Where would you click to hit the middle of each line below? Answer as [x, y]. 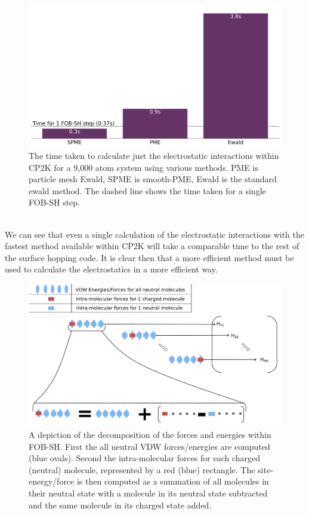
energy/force [52, 481]
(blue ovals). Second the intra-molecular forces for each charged [145, 458]
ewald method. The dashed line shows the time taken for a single [147, 190]
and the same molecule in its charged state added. [120, 505]
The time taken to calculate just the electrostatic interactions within [154, 156]
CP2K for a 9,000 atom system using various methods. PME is [143, 167]
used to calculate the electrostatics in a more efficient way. [111, 269]
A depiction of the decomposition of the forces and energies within [150, 434]
